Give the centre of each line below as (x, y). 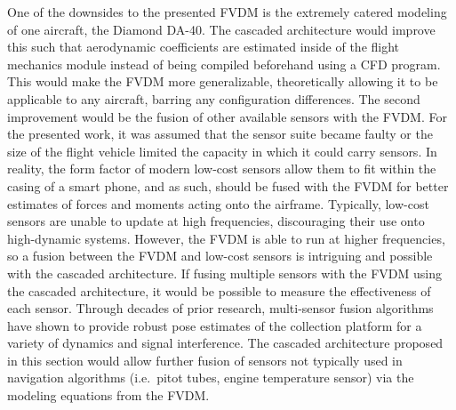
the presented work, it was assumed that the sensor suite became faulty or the (220, 134)
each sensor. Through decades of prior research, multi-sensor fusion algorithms (220, 308)
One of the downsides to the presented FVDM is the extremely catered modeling (227, 12)
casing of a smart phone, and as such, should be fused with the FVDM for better (228, 185)
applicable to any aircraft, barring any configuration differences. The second (214, 98)
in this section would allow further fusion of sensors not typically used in (205, 360)
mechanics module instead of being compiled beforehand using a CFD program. (224, 64)
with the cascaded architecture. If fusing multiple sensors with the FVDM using (225, 273)
